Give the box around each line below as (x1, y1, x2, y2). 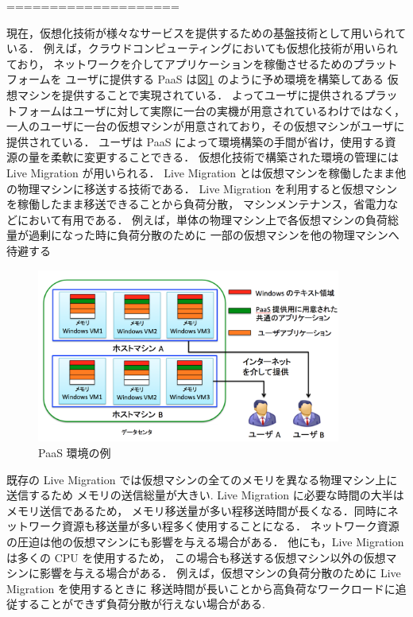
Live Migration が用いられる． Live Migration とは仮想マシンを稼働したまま (6, 164, 396, 180)
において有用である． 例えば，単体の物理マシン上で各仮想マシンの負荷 (17, 211, 388, 227)
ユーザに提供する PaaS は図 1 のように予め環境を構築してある (65, 71, 384, 87)
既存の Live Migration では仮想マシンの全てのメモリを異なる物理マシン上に (6, 471, 398, 487)
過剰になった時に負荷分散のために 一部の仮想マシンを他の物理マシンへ (28, 227, 399, 243)
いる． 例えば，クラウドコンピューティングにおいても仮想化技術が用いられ (6, 40, 398, 56)
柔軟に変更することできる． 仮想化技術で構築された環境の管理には (50, 149, 399, 165)
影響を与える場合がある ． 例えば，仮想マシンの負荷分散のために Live (39, 565, 401, 581)
